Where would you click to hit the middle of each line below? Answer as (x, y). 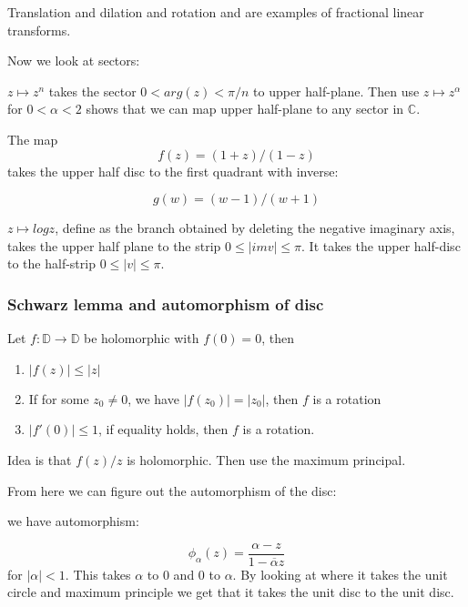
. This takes (98, 574)
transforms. (39, 30)
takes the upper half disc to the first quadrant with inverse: (173, 171)
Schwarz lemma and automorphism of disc (166, 303)
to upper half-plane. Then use (336, 91)
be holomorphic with (142, 338)
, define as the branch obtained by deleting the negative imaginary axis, (255, 228)
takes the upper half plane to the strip (114, 245)
